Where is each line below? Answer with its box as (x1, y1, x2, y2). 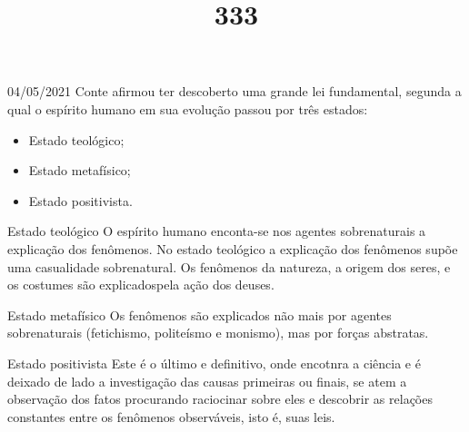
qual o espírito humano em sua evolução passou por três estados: (7, 99, 368, 118)
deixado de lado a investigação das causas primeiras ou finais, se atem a (7, 371, 407, 390)
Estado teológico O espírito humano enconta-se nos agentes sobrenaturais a (7, 221, 426, 241)
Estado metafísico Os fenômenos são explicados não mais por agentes (7, 305, 392, 324)
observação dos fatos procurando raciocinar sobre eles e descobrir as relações (7, 389, 433, 408)
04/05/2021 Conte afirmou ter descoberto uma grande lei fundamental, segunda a (7, 82, 462, 101)
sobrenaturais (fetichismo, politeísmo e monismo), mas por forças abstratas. (7, 323, 429, 342)
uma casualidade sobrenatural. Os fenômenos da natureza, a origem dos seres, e (7, 257, 451, 276)
